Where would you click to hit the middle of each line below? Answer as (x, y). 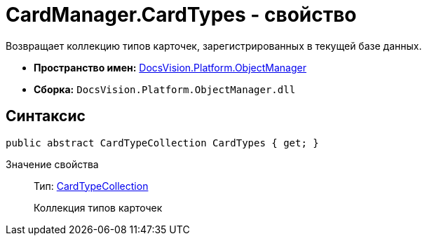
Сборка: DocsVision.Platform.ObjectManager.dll (165, 89)
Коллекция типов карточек (98, 207)
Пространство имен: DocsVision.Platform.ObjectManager (170, 67)
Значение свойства (52, 164)
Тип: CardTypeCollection (91, 186)
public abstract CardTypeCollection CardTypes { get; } (162, 143)
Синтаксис (46, 116)
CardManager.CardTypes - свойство (181, 15)
